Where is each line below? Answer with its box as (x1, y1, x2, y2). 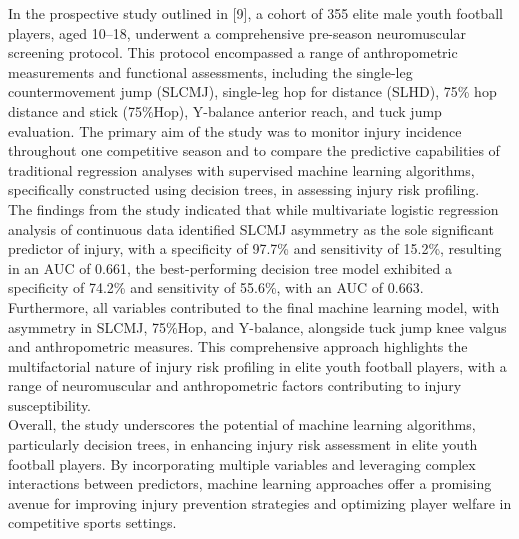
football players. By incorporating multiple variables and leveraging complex (8, 453, 476, 474)
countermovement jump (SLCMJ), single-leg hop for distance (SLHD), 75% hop (8, 81, 497, 102)
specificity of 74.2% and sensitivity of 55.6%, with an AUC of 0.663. (8, 277, 424, 298)
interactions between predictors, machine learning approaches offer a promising (8, 473, 492, 494)
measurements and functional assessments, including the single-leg (8, 61, 413, 82)
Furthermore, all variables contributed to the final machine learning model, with (8, 296, 500, 317)
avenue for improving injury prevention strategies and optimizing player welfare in (8, 492, 512, 513)
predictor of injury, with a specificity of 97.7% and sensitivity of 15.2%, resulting (8, 238, 502, 259)
